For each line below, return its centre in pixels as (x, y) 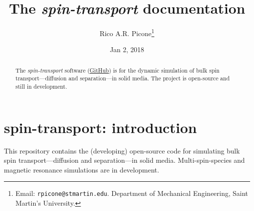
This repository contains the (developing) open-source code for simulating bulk (122, 150)
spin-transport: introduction (100, 127)
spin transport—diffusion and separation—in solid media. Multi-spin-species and (125, 160)
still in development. (41, 86)
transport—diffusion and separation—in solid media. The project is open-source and (123, 78)
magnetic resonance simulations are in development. (82, 169)
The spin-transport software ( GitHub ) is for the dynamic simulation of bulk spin (117, 70)
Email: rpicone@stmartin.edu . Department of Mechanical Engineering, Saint (132, 193)
